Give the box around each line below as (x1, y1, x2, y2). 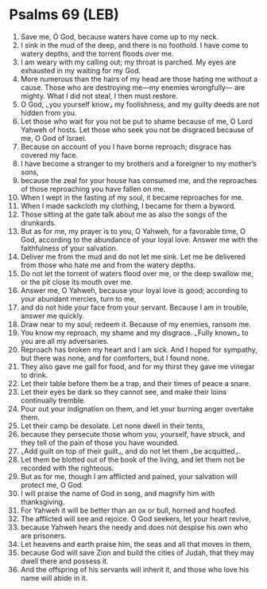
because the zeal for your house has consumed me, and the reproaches (20, 175, 257, 185)
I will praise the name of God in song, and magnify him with (20, 488, 215, 498)
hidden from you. (20, 107, 78, 117)
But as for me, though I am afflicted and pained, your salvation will (20, 471, 238, 481)
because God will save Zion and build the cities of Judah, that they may (20, 548, 255, 557)
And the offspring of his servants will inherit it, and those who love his (20, 564, 250, 574)
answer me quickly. (20, 310, 84, 320)
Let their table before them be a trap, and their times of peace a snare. (20, 378, 251, 388)
